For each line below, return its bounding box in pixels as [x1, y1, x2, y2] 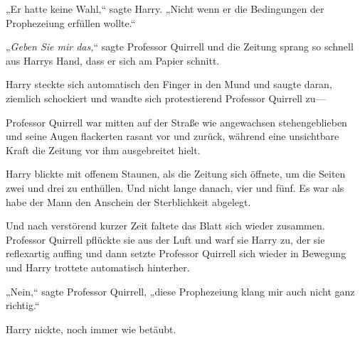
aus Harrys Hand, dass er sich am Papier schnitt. [6, 53, 220, 67]
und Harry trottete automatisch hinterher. [6, 259, 190, 274]
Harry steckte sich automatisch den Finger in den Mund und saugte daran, [6, 77, 332, 92]
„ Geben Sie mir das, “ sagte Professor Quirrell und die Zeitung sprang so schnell [6, 39, 354, 54]
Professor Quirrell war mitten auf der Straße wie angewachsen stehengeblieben [6, 114, 347, 129]
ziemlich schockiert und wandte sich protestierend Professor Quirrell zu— [6, 90, 326, 105]
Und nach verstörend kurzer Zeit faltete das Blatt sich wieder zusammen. [6, 218, 325, 233]
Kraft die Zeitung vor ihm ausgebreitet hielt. [6, 142, 201, 157]
